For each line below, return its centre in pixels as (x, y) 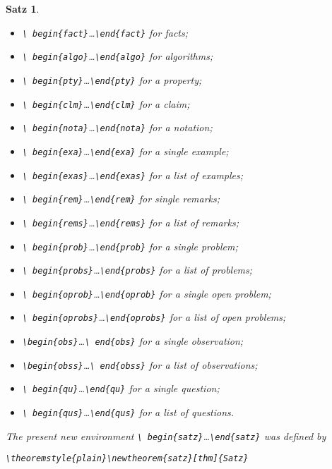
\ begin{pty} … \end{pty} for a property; (112, 79)
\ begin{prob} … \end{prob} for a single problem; (130, 246)
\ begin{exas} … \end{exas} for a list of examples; (133, 175)
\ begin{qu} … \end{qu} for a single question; (121, 388)
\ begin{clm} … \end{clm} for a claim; (106, 103)
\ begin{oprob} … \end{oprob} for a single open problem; (147, 293)
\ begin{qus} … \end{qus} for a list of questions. (128, 412)
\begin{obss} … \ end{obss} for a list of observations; (140, 364)
